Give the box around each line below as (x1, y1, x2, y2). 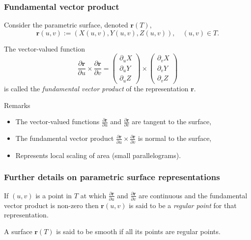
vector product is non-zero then (4, 200, 99, 210)
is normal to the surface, (138, 133, 212, 143)
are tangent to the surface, (132, 116, 212, 127)
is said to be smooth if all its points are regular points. (56, 226, 221, 237)
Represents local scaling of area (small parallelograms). (15, 150, 181, 160)
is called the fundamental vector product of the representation (4, 83, 189, 93)
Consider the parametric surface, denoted (4, 20, 128, 30)
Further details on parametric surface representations (4, 171, 220, 183)
